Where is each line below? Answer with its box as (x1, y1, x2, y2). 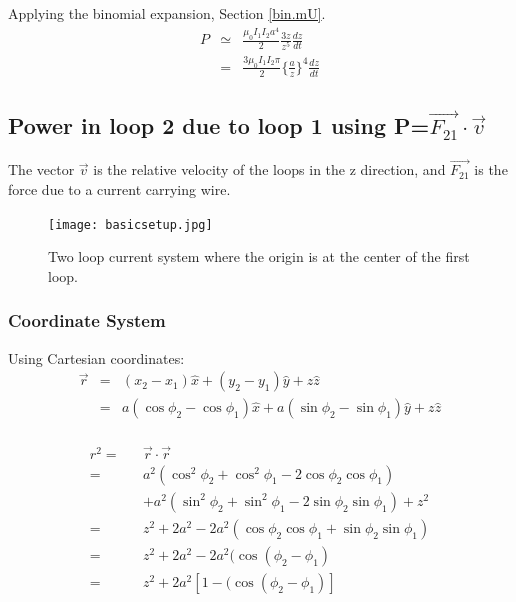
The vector (8, 159, 75, 180)
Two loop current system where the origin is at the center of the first (48, 246, 470, 267)
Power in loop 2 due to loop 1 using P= (8, 110, 430, 141)
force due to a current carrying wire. (8, 179, 231, 200)
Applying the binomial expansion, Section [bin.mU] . (8, 3, 326, 23)
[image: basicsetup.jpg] (48, 217, 213, 232)
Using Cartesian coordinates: (8, 347, 185, 368)
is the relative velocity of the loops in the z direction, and (93, 159, 446, 180)
